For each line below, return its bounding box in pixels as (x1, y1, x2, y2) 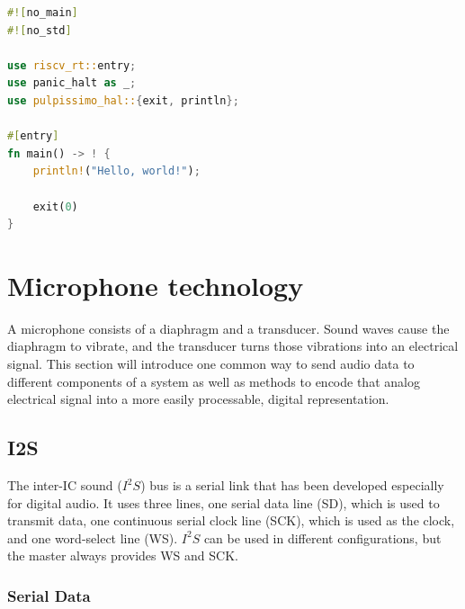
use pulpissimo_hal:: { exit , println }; (7, 94, 239, 107)
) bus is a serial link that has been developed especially (140, 476, 444, 495)
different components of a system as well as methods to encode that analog (7, 372, 420, 390)
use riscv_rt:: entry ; (7, 58, 137, 72)
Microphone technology (7, 266, 304, 303)
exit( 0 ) (32, 200, 78, 213)
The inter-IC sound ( (7, 476, 122, 495)
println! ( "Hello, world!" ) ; (32, 165, 201, 178)
